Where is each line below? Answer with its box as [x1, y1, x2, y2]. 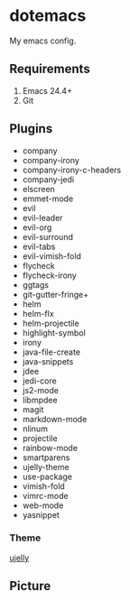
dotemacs [9, 5, 87, 26]
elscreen [22, 183, 56, 194]
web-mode [22, 500, 64, 511]
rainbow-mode [22, 442, 79, 453]
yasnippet [22, 509, 60, 520]
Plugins [9, 121, 53, 136]
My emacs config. [9, 35, 77, 46]
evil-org [22, 222, 52, 233]
